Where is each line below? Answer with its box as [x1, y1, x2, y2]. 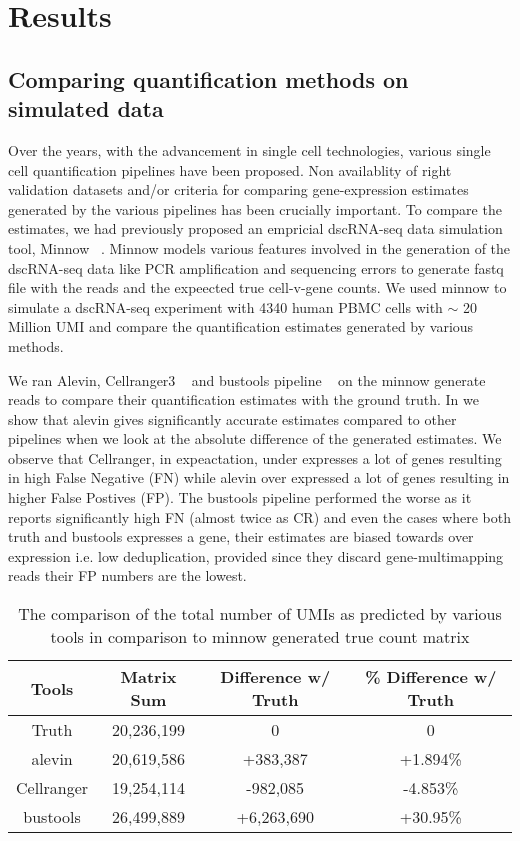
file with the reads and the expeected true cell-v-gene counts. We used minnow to [8, 277, 507, 298]
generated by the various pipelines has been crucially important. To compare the [8, 198, 502, 219]
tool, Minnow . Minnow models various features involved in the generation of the [8, 237, 511, 258]
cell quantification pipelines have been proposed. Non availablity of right [8, 159, 452, 180]
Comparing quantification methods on [8, 63, 409, 94]
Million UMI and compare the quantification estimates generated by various [8, 316, 474, 337]
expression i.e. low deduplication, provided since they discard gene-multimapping [8, 545, 504, 566]
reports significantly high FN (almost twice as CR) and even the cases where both [8, 506, 511, 527]
